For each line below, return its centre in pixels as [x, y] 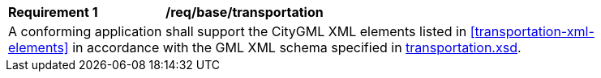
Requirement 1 [53, 12]
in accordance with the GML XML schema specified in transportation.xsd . [297, 47]
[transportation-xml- [532, 31]
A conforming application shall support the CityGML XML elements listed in [238, 31]
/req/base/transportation [245, 12]
